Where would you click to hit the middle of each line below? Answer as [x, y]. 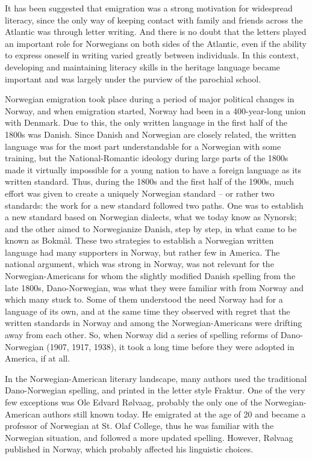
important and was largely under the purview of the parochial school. [133, 79]
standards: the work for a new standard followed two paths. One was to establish [154, 205]
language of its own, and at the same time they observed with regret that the [148, 311]
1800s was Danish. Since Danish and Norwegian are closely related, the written [151, 134]
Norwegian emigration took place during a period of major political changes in [150, 99]
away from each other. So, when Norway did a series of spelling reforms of [142, 335]
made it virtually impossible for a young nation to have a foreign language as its [153, 169]
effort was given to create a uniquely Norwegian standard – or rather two [140, 193]
